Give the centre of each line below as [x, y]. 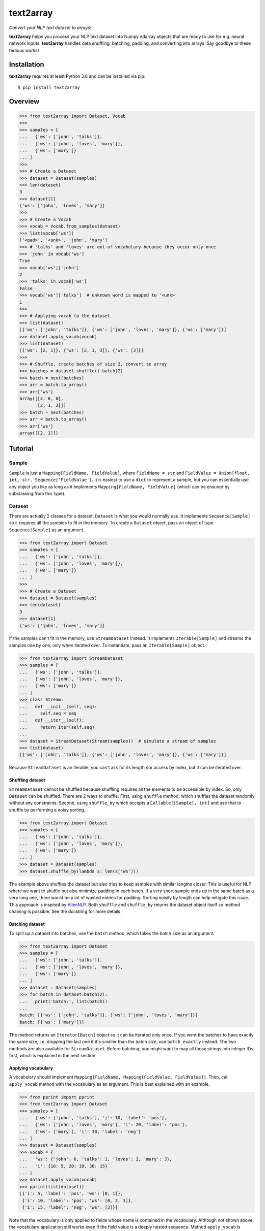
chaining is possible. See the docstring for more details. [66, 911]
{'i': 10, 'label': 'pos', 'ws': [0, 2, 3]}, [78, 1200]
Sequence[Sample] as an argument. [47, 530]
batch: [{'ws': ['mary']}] [52, 1022]
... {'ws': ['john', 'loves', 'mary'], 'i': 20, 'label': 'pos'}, [104, 1125]
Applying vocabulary [31, 1068]
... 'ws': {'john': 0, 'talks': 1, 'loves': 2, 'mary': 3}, [96, 1159]
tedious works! [24, 50]
